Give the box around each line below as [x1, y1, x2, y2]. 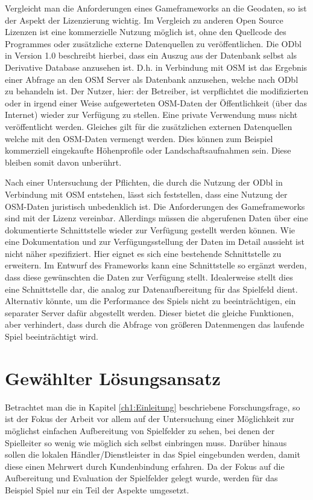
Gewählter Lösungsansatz [5, 365, 221, 390]
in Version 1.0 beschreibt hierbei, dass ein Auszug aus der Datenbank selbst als [5, 49, 297, 62]
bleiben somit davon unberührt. [5, 155, 122, 168]
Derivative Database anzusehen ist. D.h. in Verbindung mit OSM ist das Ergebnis [5, 60, 308, 73]
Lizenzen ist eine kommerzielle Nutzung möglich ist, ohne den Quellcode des [5, 25, 286, 38]
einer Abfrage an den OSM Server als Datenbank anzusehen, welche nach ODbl [5, 73, 299, 85]
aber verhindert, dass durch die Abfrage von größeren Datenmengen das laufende [5, 318, 305, 331]
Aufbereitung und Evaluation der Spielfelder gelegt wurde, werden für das [5, 472, 278, 484]
